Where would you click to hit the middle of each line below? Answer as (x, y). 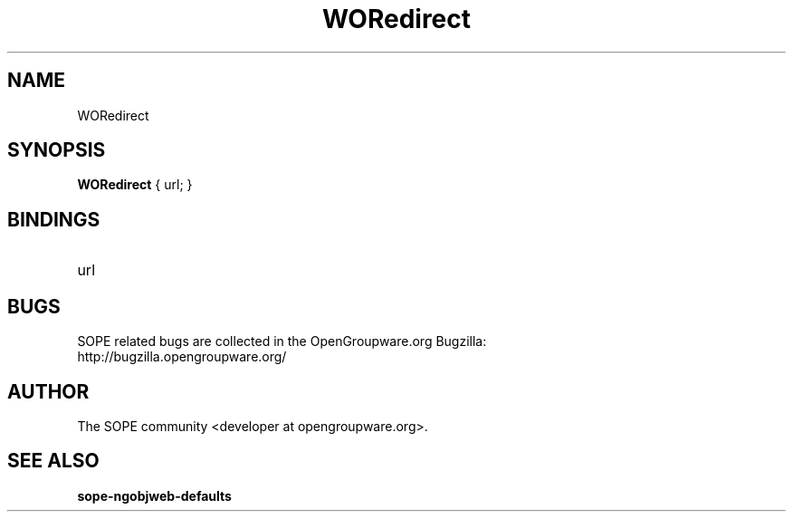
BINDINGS (54, 219)
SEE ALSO (53, 461)
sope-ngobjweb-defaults (154, 495)
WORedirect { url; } (135, 185)
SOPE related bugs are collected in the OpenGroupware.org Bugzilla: (282, 341)
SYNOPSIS (57, 150)
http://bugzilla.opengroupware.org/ (182, 357)
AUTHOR (48, 391)
